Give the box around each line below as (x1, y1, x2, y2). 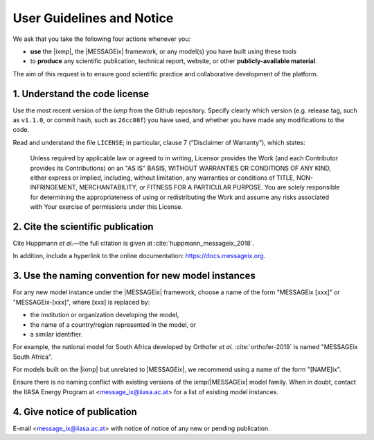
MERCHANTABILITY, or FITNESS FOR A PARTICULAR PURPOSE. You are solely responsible (78, 183, 340, 192)
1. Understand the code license (12, 87, 150, 100)
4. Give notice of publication (12, 406, 138, 418)
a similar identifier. (30, 330, 83, 338)
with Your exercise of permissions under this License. (30, 203, 184, 211)
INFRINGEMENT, (30, 183, 78, 192)
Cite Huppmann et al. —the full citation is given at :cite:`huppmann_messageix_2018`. (12, 239, 255, 248)
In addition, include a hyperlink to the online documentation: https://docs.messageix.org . (12, 252, 266, 260)
